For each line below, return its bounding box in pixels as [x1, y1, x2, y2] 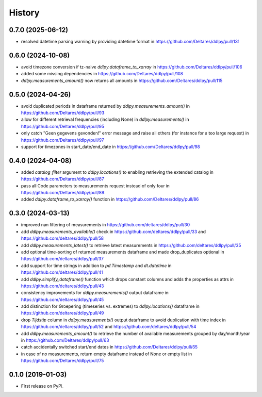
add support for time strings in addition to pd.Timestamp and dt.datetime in [21, 263, 172, 268]
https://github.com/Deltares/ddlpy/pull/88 [21, 190, 104, 196]
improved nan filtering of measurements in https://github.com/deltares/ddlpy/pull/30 [21, 222, 190, 228]
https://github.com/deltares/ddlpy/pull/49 [21, 310, 104, 316]
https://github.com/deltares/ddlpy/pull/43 [21, 283, 104, 289]
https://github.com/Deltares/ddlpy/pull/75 [21, 358, 104, 364]
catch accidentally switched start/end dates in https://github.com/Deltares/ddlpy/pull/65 [21, 344, 198, 350]
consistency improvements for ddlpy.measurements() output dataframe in [21, 290, 169, 296]
